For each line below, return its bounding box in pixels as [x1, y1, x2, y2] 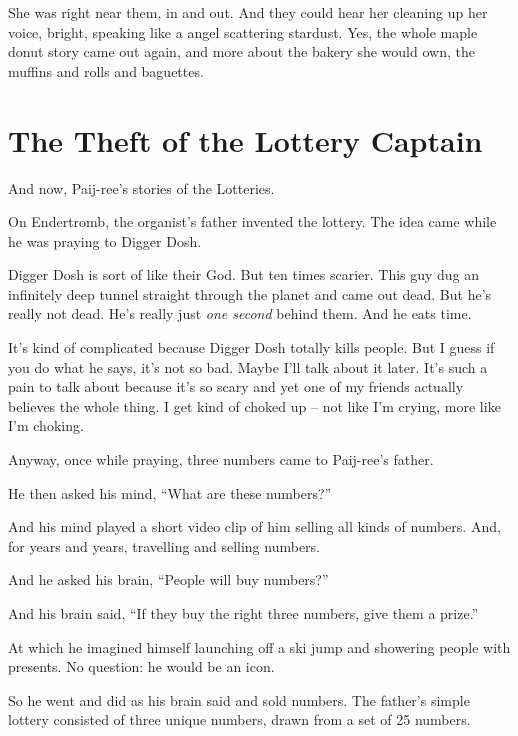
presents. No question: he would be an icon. [8, 656, 275, 677]
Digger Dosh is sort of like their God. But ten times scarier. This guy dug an [8, 264, 480, 285]
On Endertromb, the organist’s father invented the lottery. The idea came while [8, 211, 497, 232]
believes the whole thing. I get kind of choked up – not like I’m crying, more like [8, 395, 501, 416]
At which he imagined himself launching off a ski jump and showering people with [8, 636, 511, 657]
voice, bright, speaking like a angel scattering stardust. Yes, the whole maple [8, 21, 478, 42]
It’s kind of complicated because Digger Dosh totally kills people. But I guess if [8, 337, 495, 358]
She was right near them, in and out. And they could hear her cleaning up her [8, 2, 488, 22]
